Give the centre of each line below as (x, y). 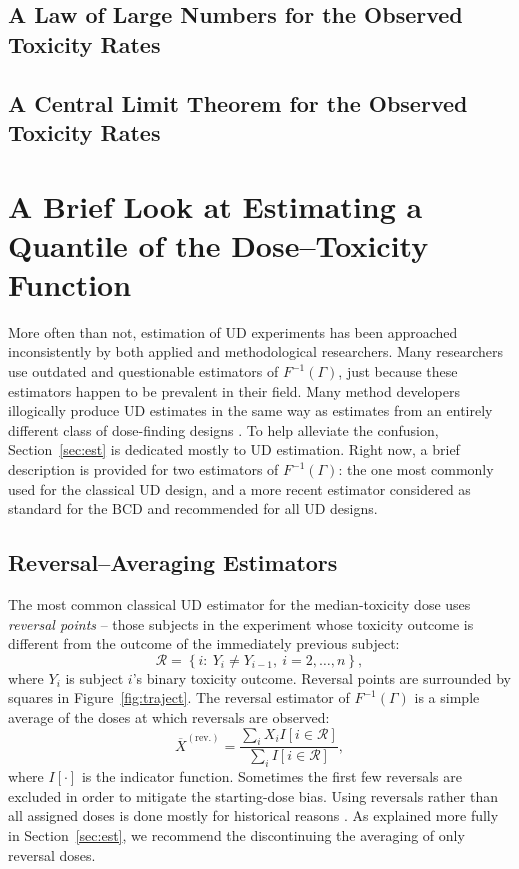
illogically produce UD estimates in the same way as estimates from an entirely (250, 410)
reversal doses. (52, 854)
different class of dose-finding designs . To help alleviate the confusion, (223, 429)
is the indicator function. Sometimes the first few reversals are (271, 776)
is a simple (447, 697)
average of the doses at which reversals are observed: (169, 716)
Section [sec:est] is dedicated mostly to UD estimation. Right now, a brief (234, 449)
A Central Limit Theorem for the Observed (238, 102)
